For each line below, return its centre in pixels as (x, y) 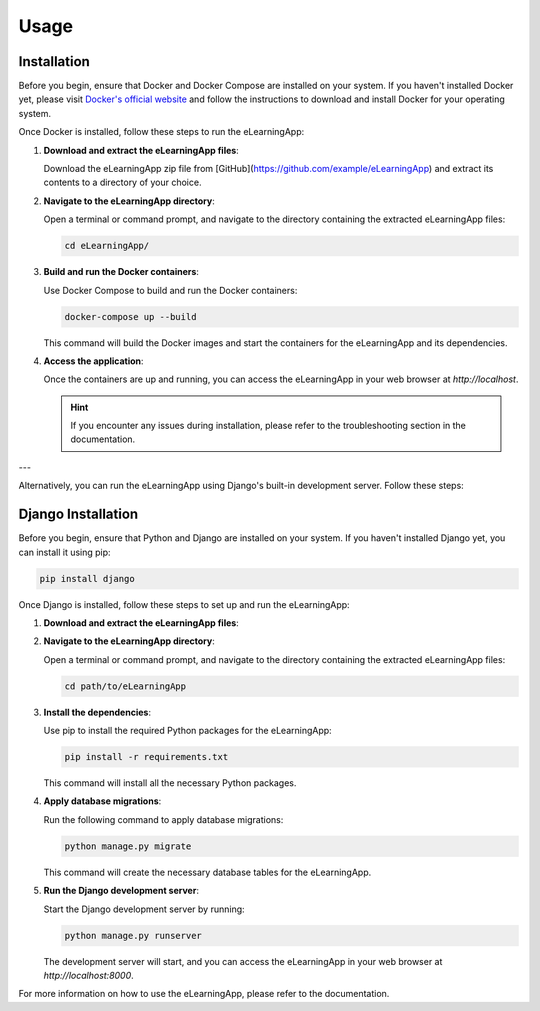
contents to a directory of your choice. (122, 182)
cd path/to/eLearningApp (125, 686)
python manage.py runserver (133, 935)
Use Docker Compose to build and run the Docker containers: (170, 290)
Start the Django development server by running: (144, 909)
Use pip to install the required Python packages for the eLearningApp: (187, 731)
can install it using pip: (64, 552)
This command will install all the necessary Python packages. (170, 783)
